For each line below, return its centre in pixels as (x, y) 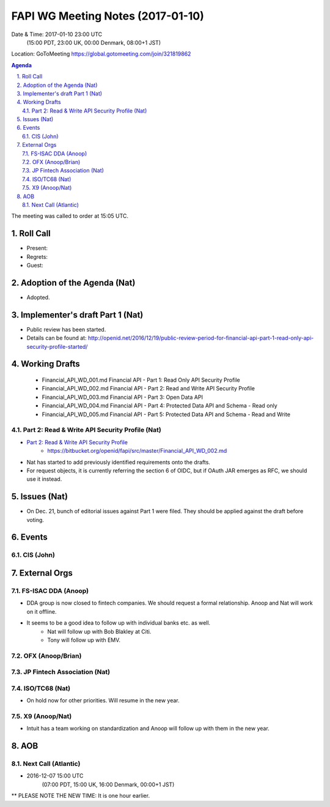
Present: (37, 248)
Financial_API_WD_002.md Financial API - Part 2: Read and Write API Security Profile (148, 389)
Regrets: (37, 256)
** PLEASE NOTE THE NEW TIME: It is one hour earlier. (80, 796)
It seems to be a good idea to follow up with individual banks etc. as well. (119, 623)
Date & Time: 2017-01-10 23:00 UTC (57, 34)
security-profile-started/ (57, 346)
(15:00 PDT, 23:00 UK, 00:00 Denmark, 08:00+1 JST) (94, 42)
